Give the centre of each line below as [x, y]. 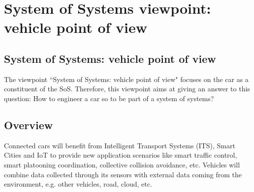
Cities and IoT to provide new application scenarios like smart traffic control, [121, 155]
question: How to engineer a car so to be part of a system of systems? [109, 98]
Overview [29, 124]
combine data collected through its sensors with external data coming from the [123, 174]
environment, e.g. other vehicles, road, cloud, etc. [78, 184]
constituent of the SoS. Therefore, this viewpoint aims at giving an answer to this [127, 89]
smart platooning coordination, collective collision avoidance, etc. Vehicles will [122, 164]
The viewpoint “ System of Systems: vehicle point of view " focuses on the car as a [126, 79]
